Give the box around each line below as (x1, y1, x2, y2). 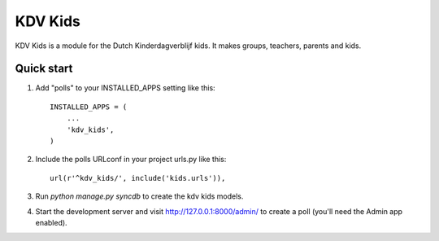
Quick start (15, 62, 73, 76)
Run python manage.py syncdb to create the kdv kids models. (35, 191, 244, 201)
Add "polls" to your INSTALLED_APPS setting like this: (35, 83, 215, 93)
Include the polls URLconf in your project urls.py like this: (35, 155, 227, 164)
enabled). (35, 217, 68, 227)
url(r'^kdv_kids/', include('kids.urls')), (50, 173, 226, 182)
